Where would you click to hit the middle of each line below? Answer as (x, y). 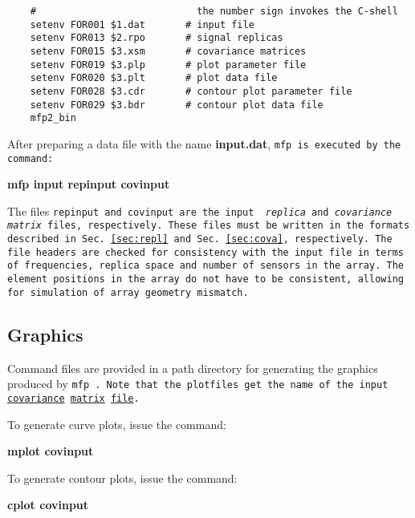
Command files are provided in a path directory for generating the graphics (193, 368)
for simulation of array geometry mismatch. (128, 292)
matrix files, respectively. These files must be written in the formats (209, 226)
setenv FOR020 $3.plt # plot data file (154, 78)
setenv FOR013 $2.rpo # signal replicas (157, 38)
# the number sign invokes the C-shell (214, 11)
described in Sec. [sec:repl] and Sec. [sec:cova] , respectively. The (200, 239)
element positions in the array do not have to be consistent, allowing (205, 279)
